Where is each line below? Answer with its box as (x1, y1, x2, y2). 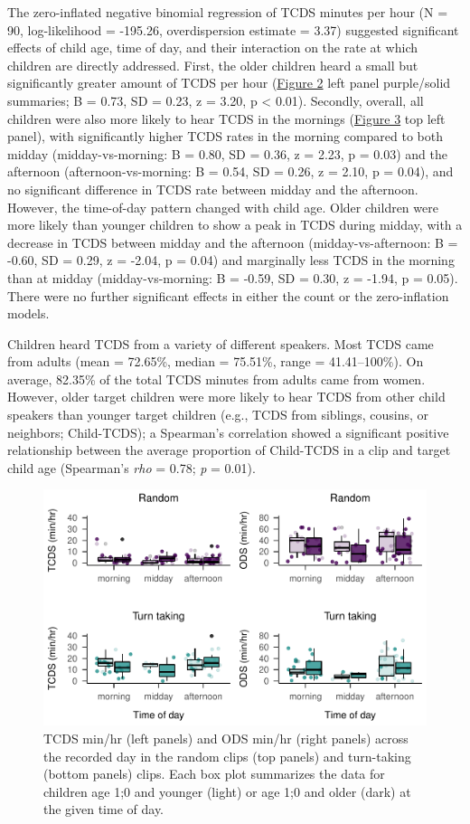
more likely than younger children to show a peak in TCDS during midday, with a (7, 215, 463, 234)
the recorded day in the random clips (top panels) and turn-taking (43, 746, 411, 765)
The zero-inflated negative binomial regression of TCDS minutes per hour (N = (7, 3, 448, 21)
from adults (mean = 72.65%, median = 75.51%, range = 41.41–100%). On (7, 352, 424, 371)
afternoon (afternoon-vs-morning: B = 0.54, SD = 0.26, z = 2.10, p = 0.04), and (7, 162, 454, 181)
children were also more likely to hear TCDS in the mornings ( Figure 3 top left (7, 109, 446, 128)
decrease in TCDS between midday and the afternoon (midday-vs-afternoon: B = (7, 232, 458, 251)
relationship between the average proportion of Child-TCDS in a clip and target (7, 440, 451, 459)
